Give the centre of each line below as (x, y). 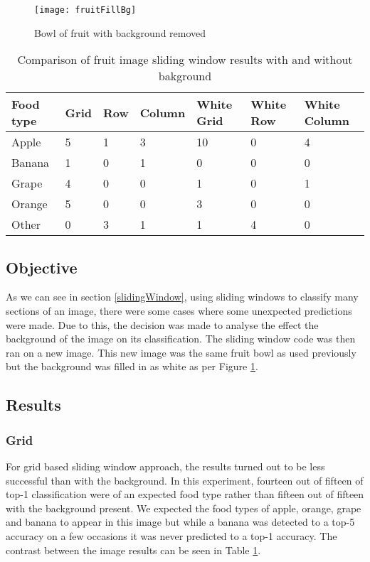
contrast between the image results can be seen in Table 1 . (133, 550)
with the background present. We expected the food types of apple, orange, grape (184, 508)
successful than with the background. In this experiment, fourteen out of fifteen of (185, 480)
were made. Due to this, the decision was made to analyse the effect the (162, 324)
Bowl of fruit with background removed (120, 32)
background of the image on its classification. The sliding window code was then (181, 339)
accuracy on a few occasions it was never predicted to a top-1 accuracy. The (171, 535)
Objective (42, 267)
